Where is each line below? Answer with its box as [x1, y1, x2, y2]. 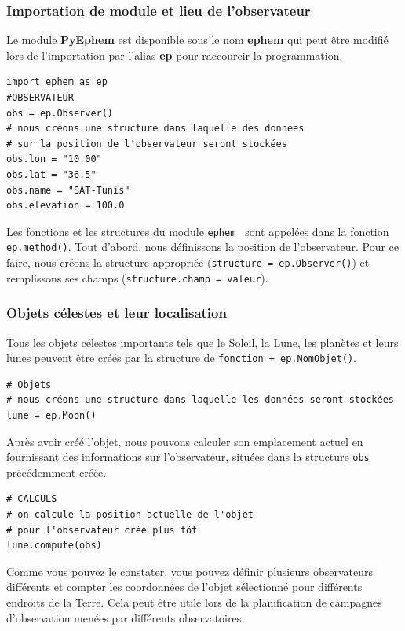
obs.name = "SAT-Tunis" [6, 184, 130, 196]
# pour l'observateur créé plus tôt [6, 524, 198, 536]
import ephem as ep [6, 76, 108, 88]
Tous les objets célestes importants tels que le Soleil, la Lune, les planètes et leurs [6, 334, 399, 350]
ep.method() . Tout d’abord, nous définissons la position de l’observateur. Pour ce [6, 238, 399, 255]
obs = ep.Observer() [6, 107, 114, 119]
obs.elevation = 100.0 [6, 200, 125, 212]
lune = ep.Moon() [6, 410, 97, 422]
